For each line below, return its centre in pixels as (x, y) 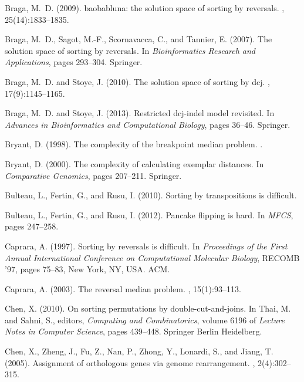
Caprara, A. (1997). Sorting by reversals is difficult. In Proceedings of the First (146, 246)
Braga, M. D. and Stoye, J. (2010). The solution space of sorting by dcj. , (138, 81)
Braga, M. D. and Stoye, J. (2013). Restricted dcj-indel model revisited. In (140, 113)
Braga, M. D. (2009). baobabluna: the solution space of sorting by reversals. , (145, 8)
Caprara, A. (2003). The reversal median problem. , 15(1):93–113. (123, 288)
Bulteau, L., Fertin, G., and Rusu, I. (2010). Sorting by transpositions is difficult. (151, 195)
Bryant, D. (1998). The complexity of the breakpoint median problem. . (134, 144)
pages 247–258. (32, 226)
